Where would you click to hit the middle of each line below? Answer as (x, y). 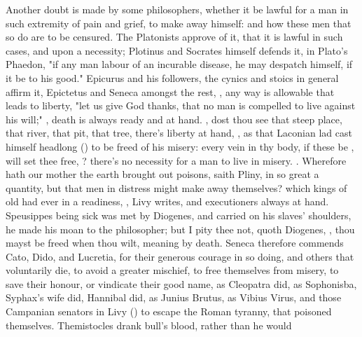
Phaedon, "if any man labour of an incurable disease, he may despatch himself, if (179, 64)
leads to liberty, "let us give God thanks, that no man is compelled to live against (181, 105)
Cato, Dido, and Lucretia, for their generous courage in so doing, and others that (180, 256)
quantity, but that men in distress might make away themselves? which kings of (176, 187)
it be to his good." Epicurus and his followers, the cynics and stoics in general (172, 77)
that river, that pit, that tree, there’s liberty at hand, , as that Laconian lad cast (179, 133)
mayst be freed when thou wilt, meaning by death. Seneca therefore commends (175, 243)
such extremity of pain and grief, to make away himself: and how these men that (179, 23)
